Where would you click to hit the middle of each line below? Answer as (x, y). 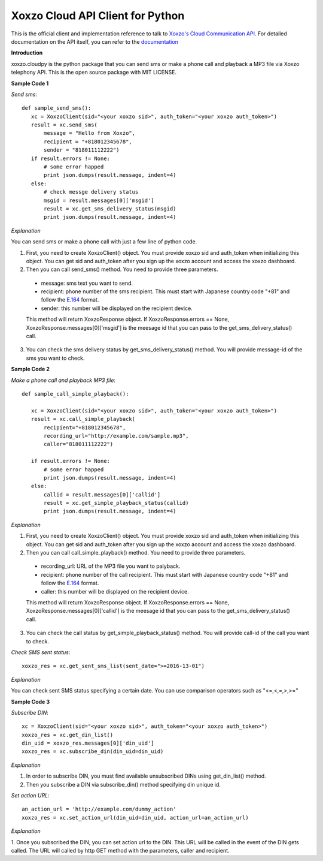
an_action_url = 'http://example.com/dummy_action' (99, 809)
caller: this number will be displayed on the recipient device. (115, 591)
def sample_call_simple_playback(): (75, 394)
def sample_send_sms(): (57, 108)
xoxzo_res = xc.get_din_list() (68, 735)
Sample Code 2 (31, 369)
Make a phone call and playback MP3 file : (63, 380)
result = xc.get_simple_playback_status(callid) (116, 503)
